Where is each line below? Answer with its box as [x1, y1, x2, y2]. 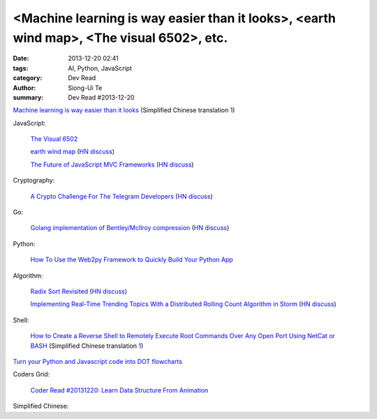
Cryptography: [13, 176, 55, 185]
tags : [13, 63, 29, 73]
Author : [13, 84, 36, 92]
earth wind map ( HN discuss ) [30, 147, 115, 156]
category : [13, 74, 43, 82]
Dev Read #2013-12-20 [68, 93, 135, 101]
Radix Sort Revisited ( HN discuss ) [30, 287, 128, 296]
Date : [13, 54, 29, 63]
